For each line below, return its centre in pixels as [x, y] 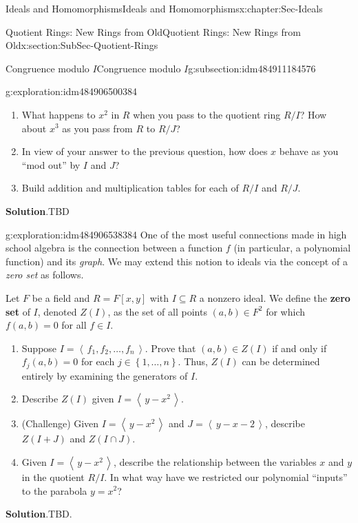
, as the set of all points [157, 311]
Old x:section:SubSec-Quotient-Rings [82, 45]
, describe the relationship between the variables [215, 461]
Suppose [39, 348]
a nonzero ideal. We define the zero [275, 297]
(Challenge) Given [60, 423]
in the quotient [53, 476]
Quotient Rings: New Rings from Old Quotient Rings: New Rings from [153, 31]
